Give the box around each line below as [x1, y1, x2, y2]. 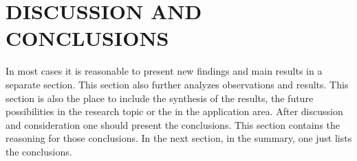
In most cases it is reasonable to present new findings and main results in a [6, 64, 323, 78]
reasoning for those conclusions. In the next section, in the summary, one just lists [6, 131, 352, 145]
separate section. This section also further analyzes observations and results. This [6, 77, 349, 91]
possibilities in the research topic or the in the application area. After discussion [6, 104, 343, 119]
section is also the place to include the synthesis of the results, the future [6, 90, 314, 105]
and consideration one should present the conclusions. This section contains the [6, 117, 340, 132]
